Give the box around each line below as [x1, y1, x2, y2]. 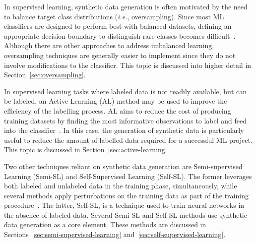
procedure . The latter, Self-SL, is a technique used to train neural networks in [4, 200, 245, 210]
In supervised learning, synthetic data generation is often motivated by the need [4, 1, 248, 11]
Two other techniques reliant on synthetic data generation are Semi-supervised [4, 161, 243, 171]
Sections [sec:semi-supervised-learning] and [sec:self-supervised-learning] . [4, 229, 226, 240]
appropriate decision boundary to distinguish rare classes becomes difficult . [4, 30, 236, 41]
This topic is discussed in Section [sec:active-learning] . [4, 144, 169, 155]
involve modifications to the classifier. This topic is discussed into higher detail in [4, 60, 252, 70]
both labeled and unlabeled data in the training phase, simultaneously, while [4, 181, 237, 191]
